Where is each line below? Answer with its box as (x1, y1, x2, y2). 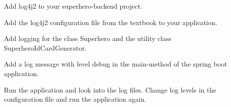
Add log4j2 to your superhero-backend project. (4, 1, 143, 11)
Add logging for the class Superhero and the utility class (4, 33, 172, 43)
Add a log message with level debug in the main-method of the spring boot (4, 59, 227, 69)
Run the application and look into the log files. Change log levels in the (4, 84, 216, 94)
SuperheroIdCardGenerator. (4, 42, 87, 53)
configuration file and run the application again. (4, 94, 147, 104)
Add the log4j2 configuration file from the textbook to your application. (4, 17, 217, 27)
